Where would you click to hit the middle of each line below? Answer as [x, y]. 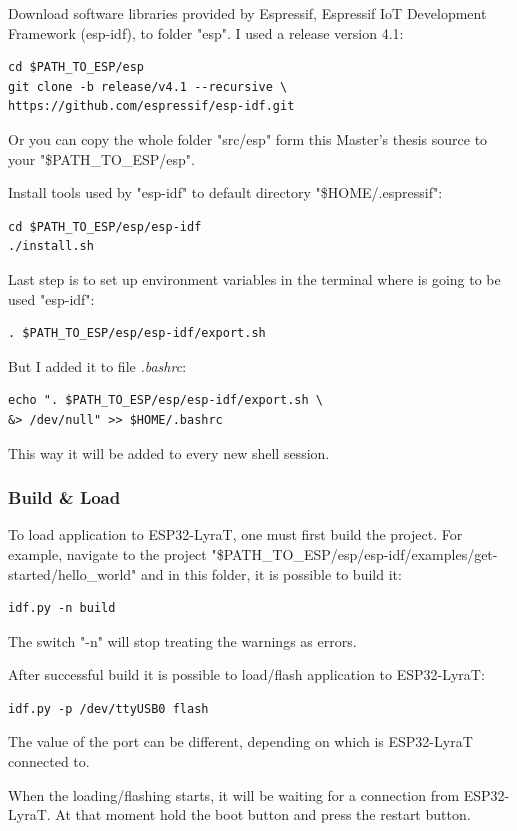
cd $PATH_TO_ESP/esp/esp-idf [105, 226]
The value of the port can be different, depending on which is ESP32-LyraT [240, 741]
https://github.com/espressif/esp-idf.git [151, 106]
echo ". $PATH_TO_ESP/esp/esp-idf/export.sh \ [165, 400]
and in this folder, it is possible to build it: [271, 573]
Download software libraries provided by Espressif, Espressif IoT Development [247, 13]
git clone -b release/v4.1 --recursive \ [148, 86]
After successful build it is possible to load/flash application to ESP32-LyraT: [246, 674]
